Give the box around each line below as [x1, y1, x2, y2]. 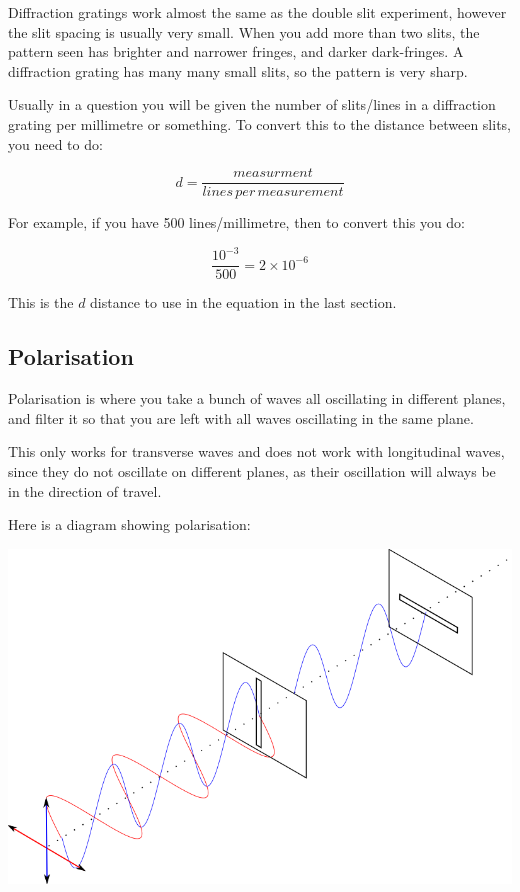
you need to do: [8, 133, 103, 154]
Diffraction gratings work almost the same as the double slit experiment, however [8, 2, 507, 22]
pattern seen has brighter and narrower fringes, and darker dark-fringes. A [8, 41, 464, 62]
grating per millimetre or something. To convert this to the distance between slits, [8, 113, 511, 134]
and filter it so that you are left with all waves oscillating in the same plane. [8, 407, 474, 428]
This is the [8, 292, 74, 313]
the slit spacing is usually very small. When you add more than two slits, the [8, 21, 480, 42]
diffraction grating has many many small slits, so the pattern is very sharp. [8, 60, 468, 81]
